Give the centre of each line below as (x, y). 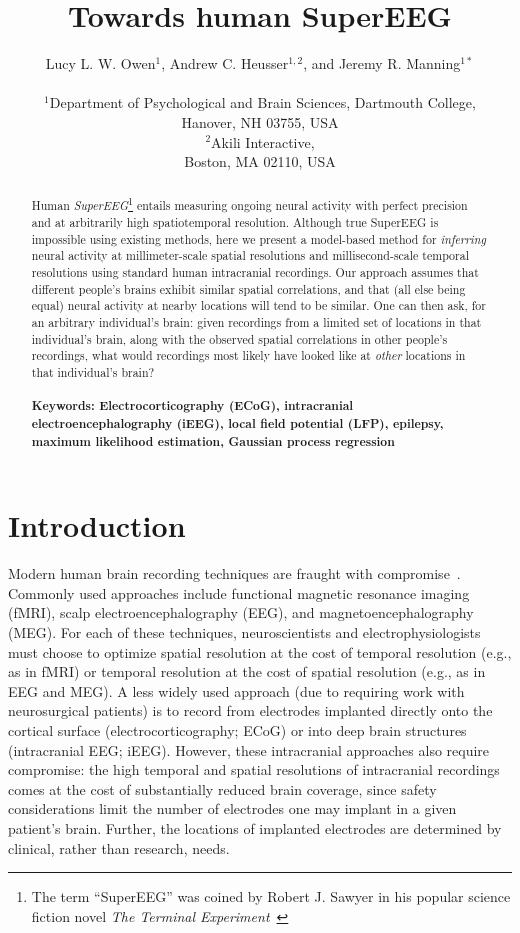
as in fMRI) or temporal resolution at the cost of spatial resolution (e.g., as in (247, 671)
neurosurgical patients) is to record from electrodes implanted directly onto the (250, 710)
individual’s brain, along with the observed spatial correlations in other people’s (239, 338)
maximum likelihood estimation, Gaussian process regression (213, 441)
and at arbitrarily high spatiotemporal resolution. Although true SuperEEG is (235, 222)
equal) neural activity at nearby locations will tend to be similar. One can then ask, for (258, 305)
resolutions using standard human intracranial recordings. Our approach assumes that (255, 272)
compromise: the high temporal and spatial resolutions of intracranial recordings (254, 769)
